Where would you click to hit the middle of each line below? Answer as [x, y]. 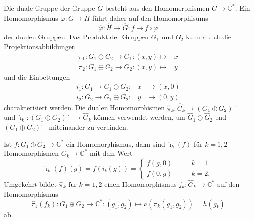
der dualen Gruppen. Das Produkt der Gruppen [76, 37]
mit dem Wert [111, 153]
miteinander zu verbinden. [89, 127]
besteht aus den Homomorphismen [157, 8]
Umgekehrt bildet [30, 184]
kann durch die [209, 37]
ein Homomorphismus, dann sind [115, 143]
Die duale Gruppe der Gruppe [50, 8]
